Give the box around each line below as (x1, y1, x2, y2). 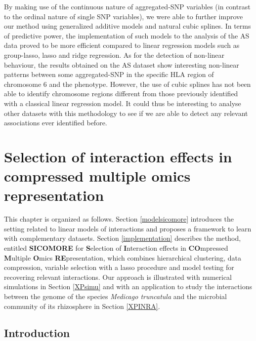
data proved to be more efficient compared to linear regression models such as (4, 40, 240, 50)
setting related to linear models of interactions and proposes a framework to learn (4, 223, 252, 233)
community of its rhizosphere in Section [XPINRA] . (4, 301, 160, 311)
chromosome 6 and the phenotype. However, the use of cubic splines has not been (4, 78, 251, 89)
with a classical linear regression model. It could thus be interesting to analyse (4, 98, 241, 108)
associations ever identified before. (4, 117, 107, 128)
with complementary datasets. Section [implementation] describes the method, (4, 233, 241, 243)
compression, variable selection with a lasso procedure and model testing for (4, 262, 234, 272)
